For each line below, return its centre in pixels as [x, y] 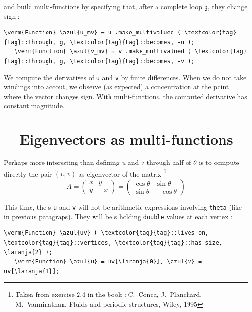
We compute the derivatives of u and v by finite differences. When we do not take [125, 77]
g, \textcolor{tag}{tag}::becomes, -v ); [127, 61]
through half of [169, 162]
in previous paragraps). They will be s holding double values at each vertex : [118, 216]
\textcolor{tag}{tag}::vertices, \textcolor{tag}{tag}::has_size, [113, 242]
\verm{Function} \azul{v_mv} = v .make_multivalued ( [103, 52]
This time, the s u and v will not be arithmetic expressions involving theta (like [123, 207]
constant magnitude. [34, 106]
